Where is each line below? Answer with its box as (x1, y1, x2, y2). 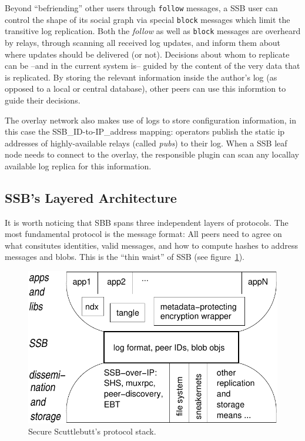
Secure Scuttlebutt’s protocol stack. (28, 425, 156, 437)
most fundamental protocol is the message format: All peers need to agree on (5, 228, 282, 240)
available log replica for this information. (5, 159, 152, 172)
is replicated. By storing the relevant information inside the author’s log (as (5, 71, 277, 83)
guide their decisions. (5, 93, 81, 106)
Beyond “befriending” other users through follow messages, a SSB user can (5, 2, 278, 14)
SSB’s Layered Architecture (5, 188, 177, 206)
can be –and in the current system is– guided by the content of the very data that (5, 59, 300, 72)
